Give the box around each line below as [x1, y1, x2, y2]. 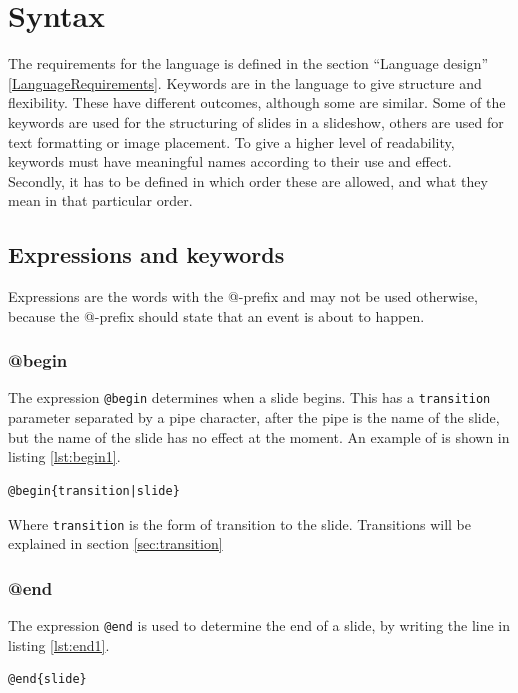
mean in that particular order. [8, 190, 193, 211]
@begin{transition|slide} [8, 483, 180, 498]
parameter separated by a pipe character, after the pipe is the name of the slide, [8, 407, 500, 428]
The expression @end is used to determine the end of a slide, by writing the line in [8, 614, 511, 635]
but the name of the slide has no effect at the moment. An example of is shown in [8, 426, 510, 447]
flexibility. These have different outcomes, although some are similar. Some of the [8, 92, 506, 113]
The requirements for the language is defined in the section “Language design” [8, 53, 489, 74]
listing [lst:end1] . [8, 634, 110, 655]
